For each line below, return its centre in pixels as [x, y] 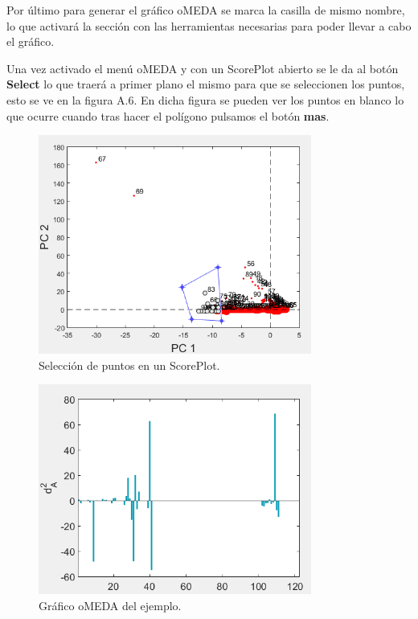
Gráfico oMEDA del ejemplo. [110, 605]
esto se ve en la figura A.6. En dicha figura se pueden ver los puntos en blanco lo [205, 99]
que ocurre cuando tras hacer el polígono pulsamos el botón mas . [168, 115]
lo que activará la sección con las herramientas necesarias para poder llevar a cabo [209, 25]
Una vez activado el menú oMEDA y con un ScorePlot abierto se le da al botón [203, 68]
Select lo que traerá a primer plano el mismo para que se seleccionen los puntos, [206, 84]
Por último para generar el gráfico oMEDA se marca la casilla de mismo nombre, [206, 10]
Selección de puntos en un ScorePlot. [129, 365]
